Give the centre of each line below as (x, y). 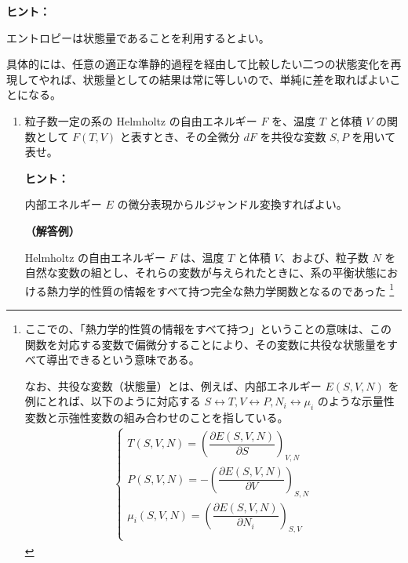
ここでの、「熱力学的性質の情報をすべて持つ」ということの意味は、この (208, 328)
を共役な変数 (293, 136)
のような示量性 (356, 401)
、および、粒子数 (324, 257)
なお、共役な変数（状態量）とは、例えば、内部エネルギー (173, 385)
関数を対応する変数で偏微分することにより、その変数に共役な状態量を (206, 344)
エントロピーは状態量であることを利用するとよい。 (138, 37)
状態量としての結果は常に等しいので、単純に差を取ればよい (236, 79)
